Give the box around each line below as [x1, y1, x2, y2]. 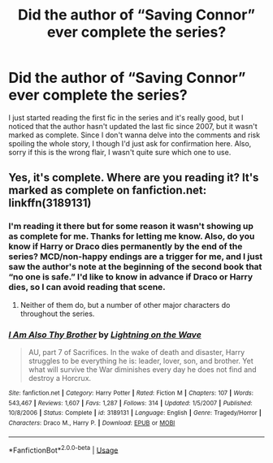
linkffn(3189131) [8, 197, 92, 210]
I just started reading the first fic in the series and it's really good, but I [8, 112, 244, 123]
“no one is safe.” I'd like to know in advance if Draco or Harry [8, 271, 253, 283]
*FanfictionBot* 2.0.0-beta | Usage [8, 444, 119, 455]
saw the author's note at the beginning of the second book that [8, 262, 262, 273]
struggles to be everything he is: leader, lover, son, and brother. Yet [28, 356, 253, 366]
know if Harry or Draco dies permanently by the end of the [8, 241, 243, 253]
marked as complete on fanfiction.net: [8, 184, 207, 197]
